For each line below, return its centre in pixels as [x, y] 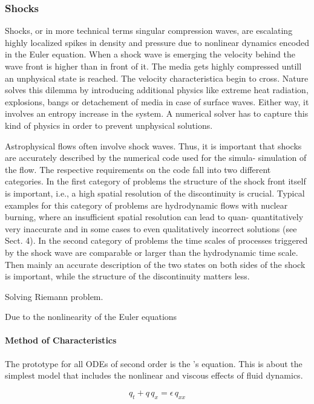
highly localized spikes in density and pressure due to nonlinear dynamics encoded [157, 42]
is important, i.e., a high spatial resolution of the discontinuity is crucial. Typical [155, 193]
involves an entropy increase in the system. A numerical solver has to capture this [157, 113]
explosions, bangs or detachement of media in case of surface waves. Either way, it [157, 101]
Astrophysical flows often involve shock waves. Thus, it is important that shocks [153, 145]
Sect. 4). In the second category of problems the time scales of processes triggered [156, 240]
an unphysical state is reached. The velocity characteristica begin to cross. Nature [157, 78]
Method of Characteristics [61, 340]
